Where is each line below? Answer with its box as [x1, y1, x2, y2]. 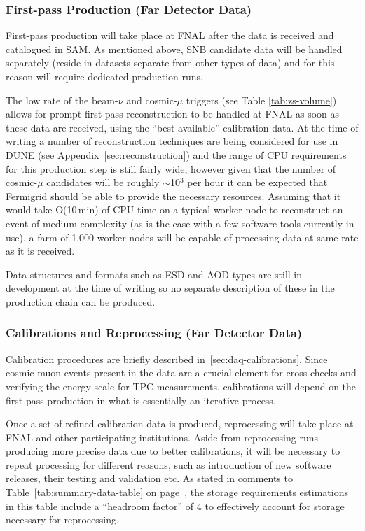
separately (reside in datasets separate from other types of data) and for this [6, 55, 335, 70]
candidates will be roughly [46, 175, 160, 190]
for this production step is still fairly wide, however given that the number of [6, 161, 336, 176]
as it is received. [6, 243, 75, 258]
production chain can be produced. [6, 294, 156, 309]
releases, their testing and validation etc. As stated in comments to [6, 471, 293, 486]
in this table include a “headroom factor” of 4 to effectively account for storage [6, 498, 345, 513]
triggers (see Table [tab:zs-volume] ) [186, 92, 337, 107]
